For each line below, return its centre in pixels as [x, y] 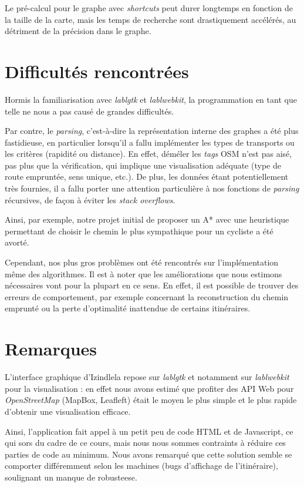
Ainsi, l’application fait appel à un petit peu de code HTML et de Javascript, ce [149, 431]
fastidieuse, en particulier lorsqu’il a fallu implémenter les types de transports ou [150, 142]
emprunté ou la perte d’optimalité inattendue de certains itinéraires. [128, 308]
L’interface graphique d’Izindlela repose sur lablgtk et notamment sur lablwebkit [147, 377]
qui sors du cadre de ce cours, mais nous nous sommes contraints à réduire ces [145, 443]
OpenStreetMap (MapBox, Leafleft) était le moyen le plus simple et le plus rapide [151, 400]
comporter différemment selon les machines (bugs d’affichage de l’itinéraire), [141, 466]
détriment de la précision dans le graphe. [78, 31]
